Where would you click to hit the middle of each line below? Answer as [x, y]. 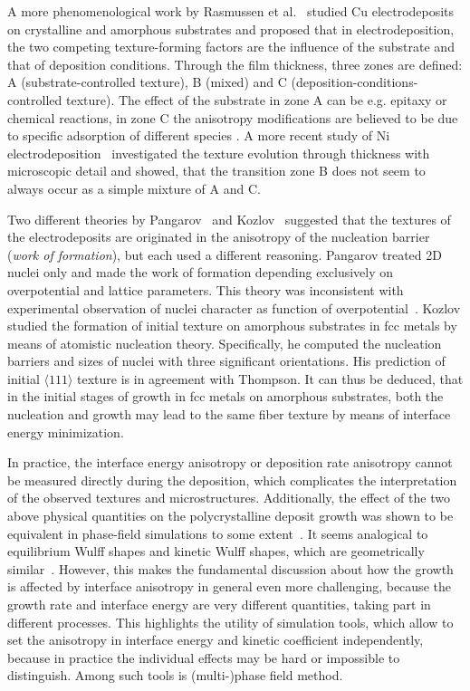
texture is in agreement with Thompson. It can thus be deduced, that [270, 378]
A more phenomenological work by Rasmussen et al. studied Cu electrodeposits [231, 11]
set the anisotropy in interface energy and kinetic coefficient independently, [216, 640]
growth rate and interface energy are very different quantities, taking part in [219, 604]
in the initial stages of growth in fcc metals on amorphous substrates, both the [225, 396]
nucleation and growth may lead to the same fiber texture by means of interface [229, 414]
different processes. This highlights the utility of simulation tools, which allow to [230, 622]
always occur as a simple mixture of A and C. [134, 188]
